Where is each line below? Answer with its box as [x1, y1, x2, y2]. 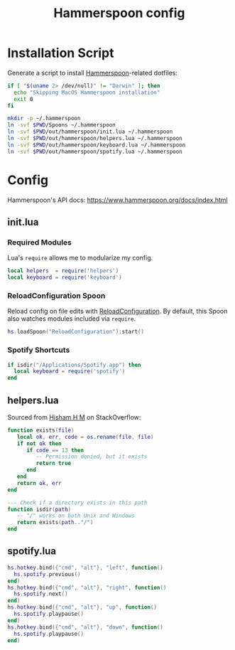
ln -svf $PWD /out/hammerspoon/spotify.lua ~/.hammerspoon [7, 148, 182, 155]
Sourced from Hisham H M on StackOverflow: [7, 412, 141, 421]
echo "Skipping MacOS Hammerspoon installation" [13, 89, 160, 96]
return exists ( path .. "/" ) [16, 519, 94, 526]
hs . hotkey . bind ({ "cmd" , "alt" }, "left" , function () [7, 564, 163, 571]
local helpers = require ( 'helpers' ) [7, 267, 119, 275]
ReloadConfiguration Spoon [7, 290, 106, 300]
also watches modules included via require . [7, 314, 136, 323]
